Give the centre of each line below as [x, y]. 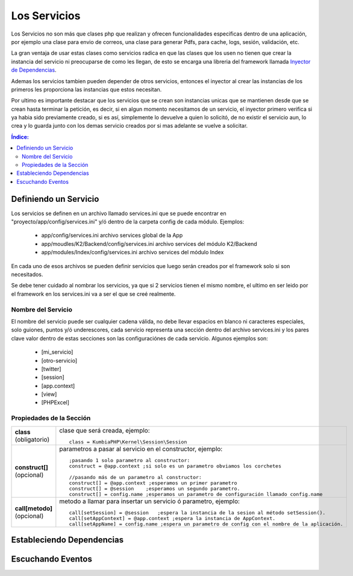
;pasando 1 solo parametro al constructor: [130, 460]
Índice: [20, 137]
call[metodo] [33, 508]
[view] [49, 394]
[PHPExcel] [55, 402]
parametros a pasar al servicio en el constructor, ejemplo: [141, 449]
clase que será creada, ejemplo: [105, 430]
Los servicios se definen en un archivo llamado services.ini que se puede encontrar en [119, 213]
